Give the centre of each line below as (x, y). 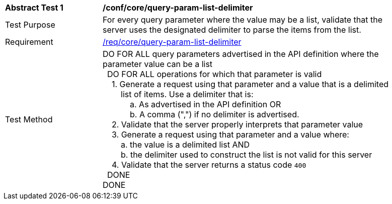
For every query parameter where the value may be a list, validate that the (243, 20)
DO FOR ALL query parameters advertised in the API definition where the (241, 54)
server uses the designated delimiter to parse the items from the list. (232, 30)
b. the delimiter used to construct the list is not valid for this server (247, 155)
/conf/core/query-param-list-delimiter (178, 8)
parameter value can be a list (158, 64)
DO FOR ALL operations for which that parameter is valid (215, 74)
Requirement (29, 42)
